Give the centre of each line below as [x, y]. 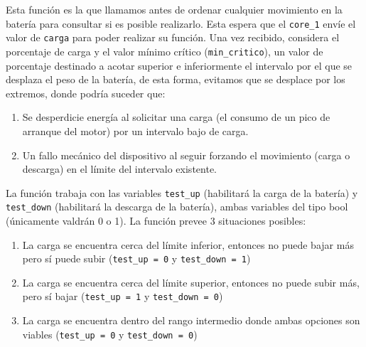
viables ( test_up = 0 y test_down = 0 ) [110, 334]
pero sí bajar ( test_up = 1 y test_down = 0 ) [123, 296]
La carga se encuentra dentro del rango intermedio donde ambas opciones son [191, 320]
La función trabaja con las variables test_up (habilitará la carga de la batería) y [182, 192]
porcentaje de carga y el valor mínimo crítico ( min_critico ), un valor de [165, 51]
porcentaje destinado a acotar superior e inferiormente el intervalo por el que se [179, 65]
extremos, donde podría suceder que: [86, 93]
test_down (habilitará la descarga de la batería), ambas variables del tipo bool [177, 207]
